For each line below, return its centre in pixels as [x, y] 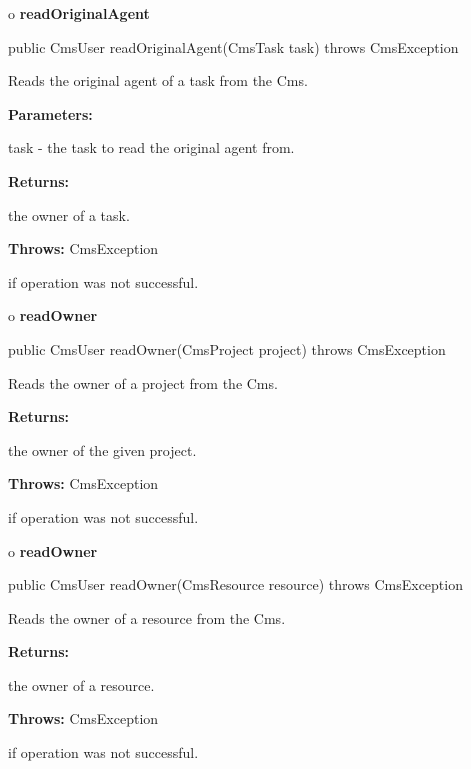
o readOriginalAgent [79, 13]
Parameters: [50, 113]
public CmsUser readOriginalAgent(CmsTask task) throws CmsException [233, 46]
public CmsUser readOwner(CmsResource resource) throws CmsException [235, 584]
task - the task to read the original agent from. [151, 147]
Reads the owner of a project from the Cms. [143, 382]
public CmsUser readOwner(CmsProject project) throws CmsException [227, 348]
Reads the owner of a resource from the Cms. [147, 617]
